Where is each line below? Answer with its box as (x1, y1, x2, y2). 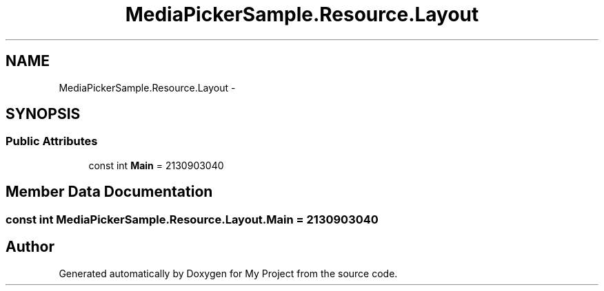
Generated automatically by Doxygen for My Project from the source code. (59, 267, 398, 279)
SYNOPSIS (6, 105, 81, 123)
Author (6, 238, 54, 256)
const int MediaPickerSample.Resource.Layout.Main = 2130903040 (6, 212, 379, 226)
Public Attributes (6, 134, 98, 149)
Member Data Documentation (6, 183, 213, 201)
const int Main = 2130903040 (88, 159, 224, 171)
